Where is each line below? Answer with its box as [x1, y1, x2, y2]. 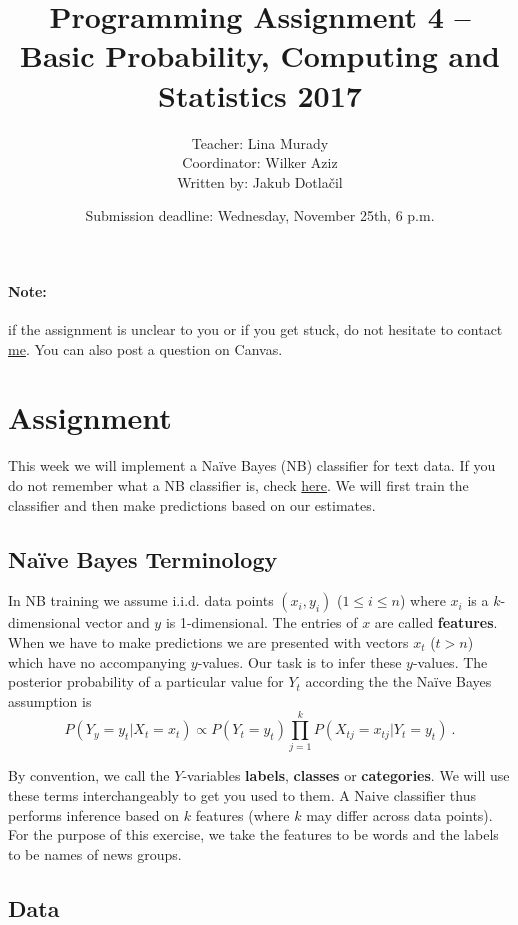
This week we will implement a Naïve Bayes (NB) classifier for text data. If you [8, 455, 496, 476]
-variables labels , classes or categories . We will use [182, 765, 510, 786]
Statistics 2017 [158, 74, 362, 115]
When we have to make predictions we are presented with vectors [8, 631, 409, 652]
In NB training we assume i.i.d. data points [8, 590, 274, 611]
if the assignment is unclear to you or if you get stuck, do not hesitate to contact [8, 319, 503, 340]
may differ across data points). [306, 804, 493, 825]
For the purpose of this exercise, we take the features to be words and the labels [8, 824, 499, 845]
